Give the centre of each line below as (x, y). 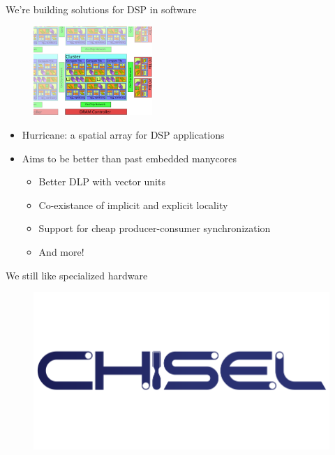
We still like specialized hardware (77, 275)
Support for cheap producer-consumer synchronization (155, 228)
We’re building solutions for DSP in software (101, 9)
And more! (61, 252)
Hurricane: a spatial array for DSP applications (123, 135)
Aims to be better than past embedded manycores (129, 158)
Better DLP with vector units (102, 182)
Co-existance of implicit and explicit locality (133, 205)
